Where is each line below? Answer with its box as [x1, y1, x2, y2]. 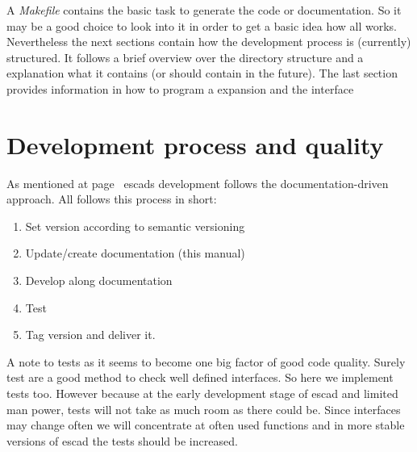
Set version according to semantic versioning [25, 217, 245, 234]
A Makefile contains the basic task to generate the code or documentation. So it [6, 2, 402, 18]
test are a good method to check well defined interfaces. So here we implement [6, 369, 394, 386]
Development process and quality [6, 128, 384, 161]
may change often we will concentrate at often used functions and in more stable [6, 416, 405, 433]
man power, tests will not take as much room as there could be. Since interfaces [6, 400, 401, 417]
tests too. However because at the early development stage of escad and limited [6, 385, 398, 402]
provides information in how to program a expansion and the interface [6, 80, 354, 97]
